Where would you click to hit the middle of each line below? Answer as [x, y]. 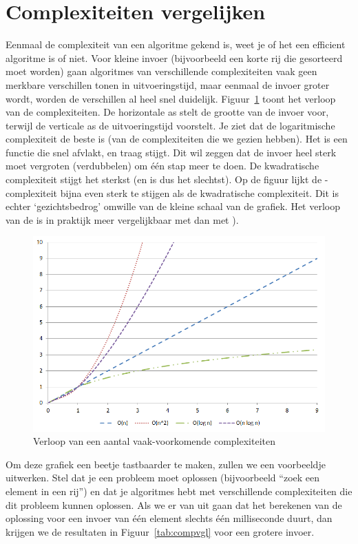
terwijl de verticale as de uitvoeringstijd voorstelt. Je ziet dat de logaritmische [170, 125]
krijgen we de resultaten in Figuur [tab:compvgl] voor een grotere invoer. [160, 531]
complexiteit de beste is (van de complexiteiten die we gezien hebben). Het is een [177, 139]
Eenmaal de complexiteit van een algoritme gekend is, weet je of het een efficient [176, 44]
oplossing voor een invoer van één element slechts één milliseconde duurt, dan [169, 518]
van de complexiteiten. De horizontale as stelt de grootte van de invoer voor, [167, 112]
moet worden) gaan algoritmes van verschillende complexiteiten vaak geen [161, 71]
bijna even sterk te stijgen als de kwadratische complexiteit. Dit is [200, 192]
